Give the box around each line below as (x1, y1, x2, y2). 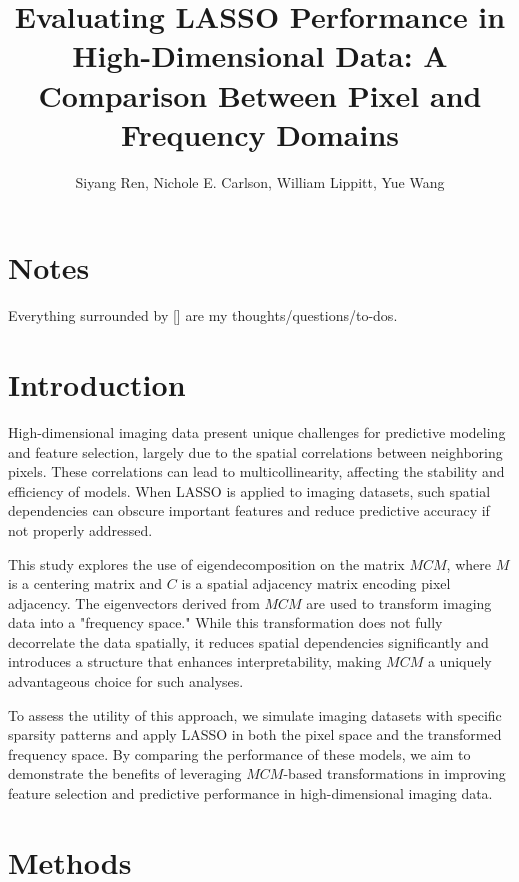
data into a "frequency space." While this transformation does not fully (8, 612, 443, 633)
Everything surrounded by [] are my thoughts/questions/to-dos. (8, 305, 398, 326)
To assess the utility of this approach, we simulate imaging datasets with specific (8, 704, 502, 725)
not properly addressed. (8, 519, 153, 540)
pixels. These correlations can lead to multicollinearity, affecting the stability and (8, 461, 505, 482)
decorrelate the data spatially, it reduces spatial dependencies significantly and (8, 631, 489, 652)
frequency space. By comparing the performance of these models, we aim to (8, 743, 471, 764)
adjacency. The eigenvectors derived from (8, 592, 260, 613)
